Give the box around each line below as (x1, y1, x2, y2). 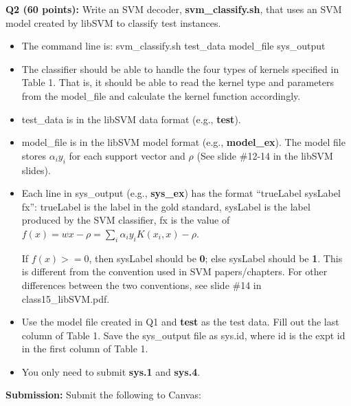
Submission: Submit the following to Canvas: (5, 387, 201, 402)
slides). (21, 162, 51, 177)
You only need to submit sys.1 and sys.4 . (21, 364, 201, 378)
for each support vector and (69, 148, 185, 162)
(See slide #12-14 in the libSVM (196, 148, 333, 162)
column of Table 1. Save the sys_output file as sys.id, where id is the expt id (21, 328, 346, 342)
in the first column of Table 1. (21, 341, 148, 356)
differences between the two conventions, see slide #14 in (21, 277, 262, 292)
